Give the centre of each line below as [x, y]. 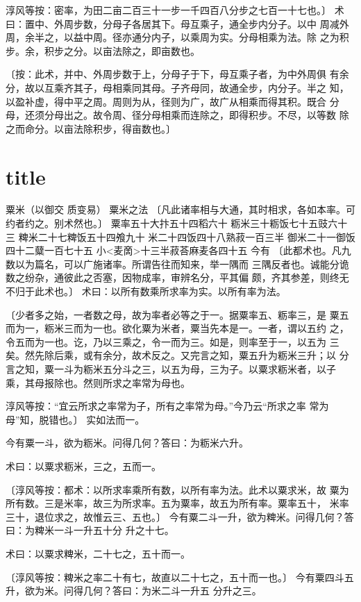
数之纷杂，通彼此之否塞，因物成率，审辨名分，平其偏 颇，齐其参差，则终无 [177, 277]
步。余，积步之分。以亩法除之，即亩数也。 [103, 50]
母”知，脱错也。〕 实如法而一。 [75, 419]
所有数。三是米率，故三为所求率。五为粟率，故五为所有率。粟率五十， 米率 [177, 503]
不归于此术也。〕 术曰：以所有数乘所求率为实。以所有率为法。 [146, 291]
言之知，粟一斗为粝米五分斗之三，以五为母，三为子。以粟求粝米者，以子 [171, 369]
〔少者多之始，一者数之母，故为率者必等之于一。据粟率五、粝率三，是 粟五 [177, 314]
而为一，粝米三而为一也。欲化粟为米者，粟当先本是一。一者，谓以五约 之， [177, 328]
